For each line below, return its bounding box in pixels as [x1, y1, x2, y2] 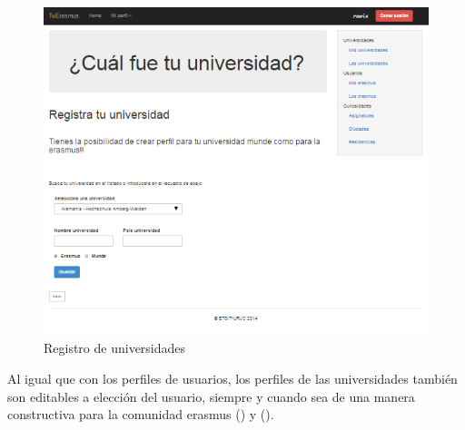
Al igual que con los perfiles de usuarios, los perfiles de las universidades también [7, 369, 458, 388]
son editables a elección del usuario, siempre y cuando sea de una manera [7, 386, 415, 406]
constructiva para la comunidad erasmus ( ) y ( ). [7, 405, 274, 424]
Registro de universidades [44, 338, 186, 357]
